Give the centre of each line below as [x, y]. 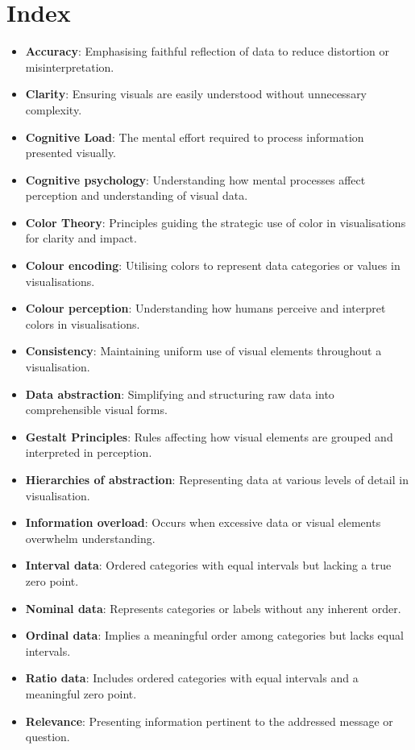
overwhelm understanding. [90, 538]
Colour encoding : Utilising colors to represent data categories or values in [213, 265]
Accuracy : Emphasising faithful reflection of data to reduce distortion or [207, 51]
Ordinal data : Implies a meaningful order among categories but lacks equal [214, 635]
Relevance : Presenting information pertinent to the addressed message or [209, 721]
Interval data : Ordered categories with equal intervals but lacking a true [208, 565]
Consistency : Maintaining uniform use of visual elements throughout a [203, 351]
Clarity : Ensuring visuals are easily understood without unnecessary [196, 94]
